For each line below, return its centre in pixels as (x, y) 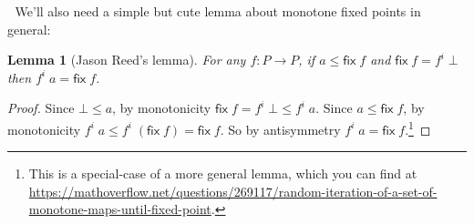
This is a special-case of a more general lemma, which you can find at (223, 173)
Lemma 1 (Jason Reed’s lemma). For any (127, 60)
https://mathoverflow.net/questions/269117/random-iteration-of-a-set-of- (233, 191)
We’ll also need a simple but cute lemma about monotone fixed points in (218, 11)
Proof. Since (41, 108)
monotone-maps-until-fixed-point (120, 209)
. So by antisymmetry (280, 129)
